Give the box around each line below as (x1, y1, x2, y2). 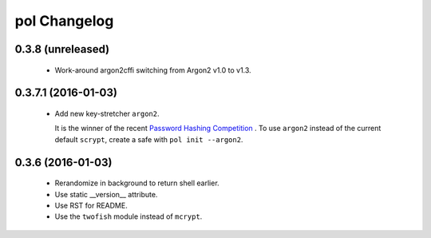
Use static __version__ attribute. (54, 189, 158, 199)
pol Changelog (14, 12, 114, 30)
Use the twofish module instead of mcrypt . (54, 212, 203, 221)
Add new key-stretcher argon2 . (54, 109, 160, 118)
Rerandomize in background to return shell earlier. (54, 178, 219, 188)
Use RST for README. (54, 200, 128, 210)
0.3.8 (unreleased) (14, 42, 110, 56)
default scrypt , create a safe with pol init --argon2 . (54, 134, 243, 144)
